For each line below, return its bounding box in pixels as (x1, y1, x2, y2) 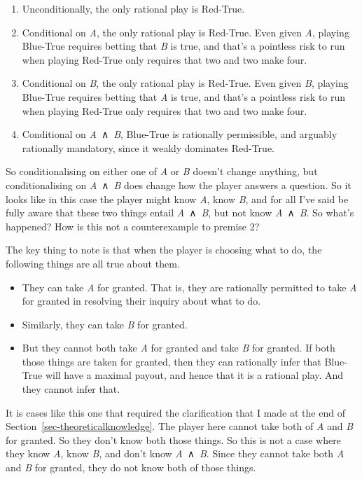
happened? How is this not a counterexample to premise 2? (6, 218, 260, 233)
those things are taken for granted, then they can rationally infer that (22, 354, 321, 368)
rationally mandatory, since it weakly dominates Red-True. (22, 140, 275, 155)
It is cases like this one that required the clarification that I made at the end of (6, 405, 345, 419)
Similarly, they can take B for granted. (22, 317, 188, 331)
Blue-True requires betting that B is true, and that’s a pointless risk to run (22, 39, 345, 53)
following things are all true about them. (6, 256, 180, 270)
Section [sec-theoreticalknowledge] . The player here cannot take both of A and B (6, 419, 354, 433)
